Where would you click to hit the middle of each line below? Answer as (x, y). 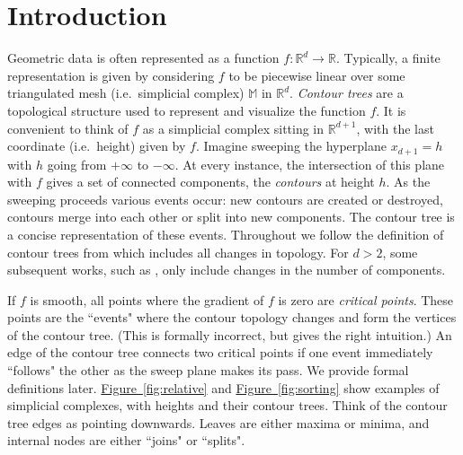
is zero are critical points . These (366, 299)
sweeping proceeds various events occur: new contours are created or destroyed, (225, 199)
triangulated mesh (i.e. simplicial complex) (126, 93)
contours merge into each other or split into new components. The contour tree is (231, 217)
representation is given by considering (111, 75)
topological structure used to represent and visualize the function (187, 110)
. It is (391, 110)
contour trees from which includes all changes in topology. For (178, 252)
